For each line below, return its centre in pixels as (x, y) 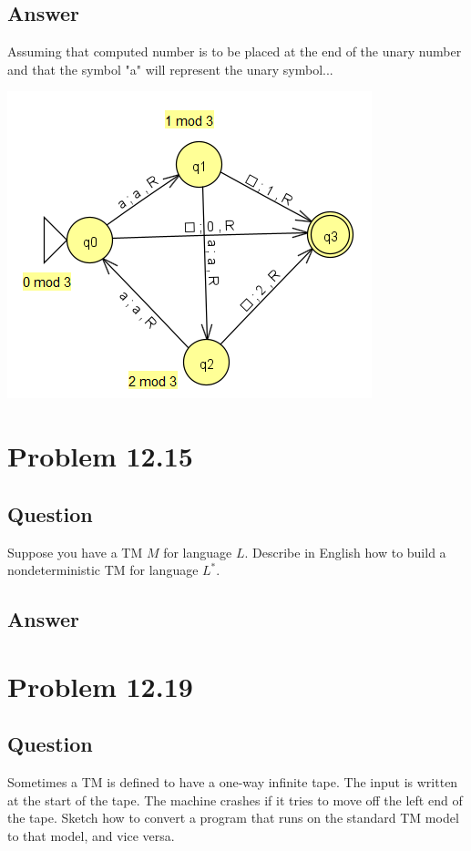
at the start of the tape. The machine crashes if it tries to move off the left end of (235, 800)
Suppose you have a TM (75, 552)
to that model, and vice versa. (91, 835)
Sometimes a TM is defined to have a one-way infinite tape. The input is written (233, 782)
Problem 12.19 (100, 686)
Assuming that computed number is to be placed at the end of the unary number (235, 51)
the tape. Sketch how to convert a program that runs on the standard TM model (233, 818)
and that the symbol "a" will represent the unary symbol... (170, 69)
